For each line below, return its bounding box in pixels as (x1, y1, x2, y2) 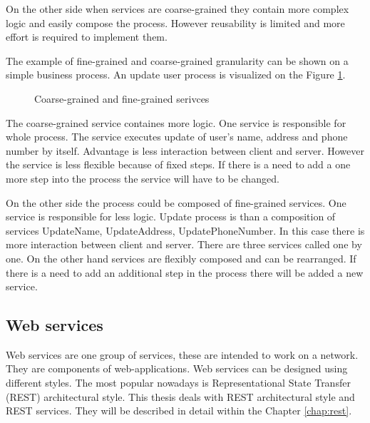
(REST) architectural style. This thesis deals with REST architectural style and (6, 389, 355, 404)
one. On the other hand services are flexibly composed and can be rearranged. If (6, 250, 356, 265)
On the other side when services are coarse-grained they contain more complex (6, 1, 349, 16)
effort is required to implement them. (6, 29, 168, 44)
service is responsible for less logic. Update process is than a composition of (6, 209, 336, 224)
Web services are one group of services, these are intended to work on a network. (6, 347, 359, 362)
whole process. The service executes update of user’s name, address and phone (6, 129, 348, 144)
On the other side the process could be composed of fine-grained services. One (6, 195, 346, 210)
